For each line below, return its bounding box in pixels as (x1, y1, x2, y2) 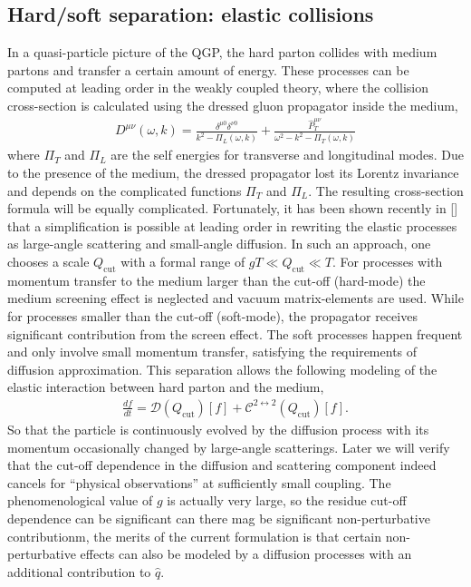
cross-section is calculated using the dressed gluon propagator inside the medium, (7, 95, 458, 114)
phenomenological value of (7, 491, 153, 510)
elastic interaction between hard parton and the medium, (7, 377, 324, 396)
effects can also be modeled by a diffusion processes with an (80, 544, 412, 563)
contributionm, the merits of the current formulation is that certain (7, 526, 382, 545)
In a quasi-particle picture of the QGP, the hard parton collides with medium (7, 43, 437, 62)
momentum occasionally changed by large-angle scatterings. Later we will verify (7, 437, 450, 456)
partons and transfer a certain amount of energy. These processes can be (7, 60, 409, 79)
